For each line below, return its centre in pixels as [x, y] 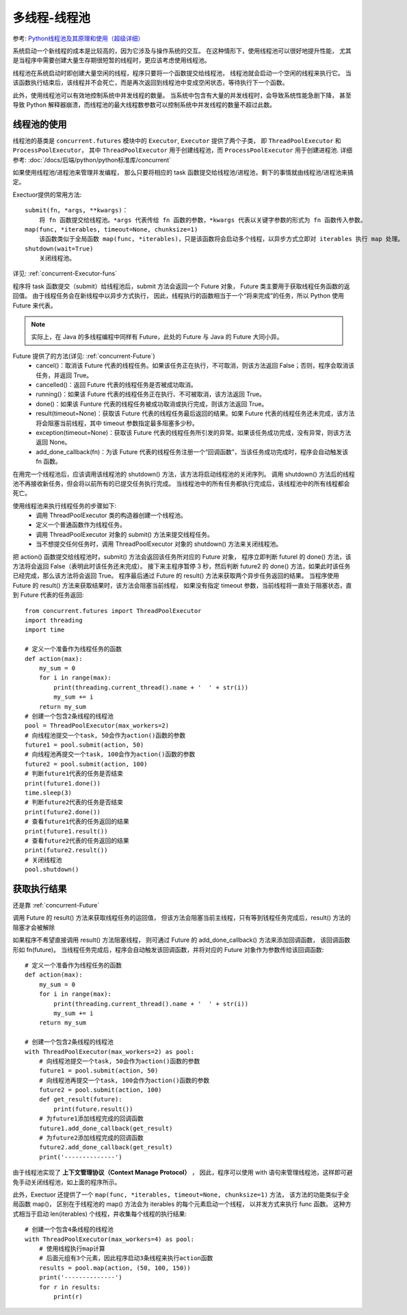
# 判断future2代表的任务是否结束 [74, 802]
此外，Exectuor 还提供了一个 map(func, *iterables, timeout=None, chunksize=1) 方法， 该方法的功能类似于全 [181, 1194]
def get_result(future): [80, 1100]
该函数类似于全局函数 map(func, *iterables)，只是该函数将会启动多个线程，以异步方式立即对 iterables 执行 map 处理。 [221, 239]
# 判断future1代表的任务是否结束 [74, 774]
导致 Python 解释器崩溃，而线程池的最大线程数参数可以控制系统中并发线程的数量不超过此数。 [144, 104]
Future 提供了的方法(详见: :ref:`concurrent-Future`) [84, 355]
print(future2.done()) [63, 812]
